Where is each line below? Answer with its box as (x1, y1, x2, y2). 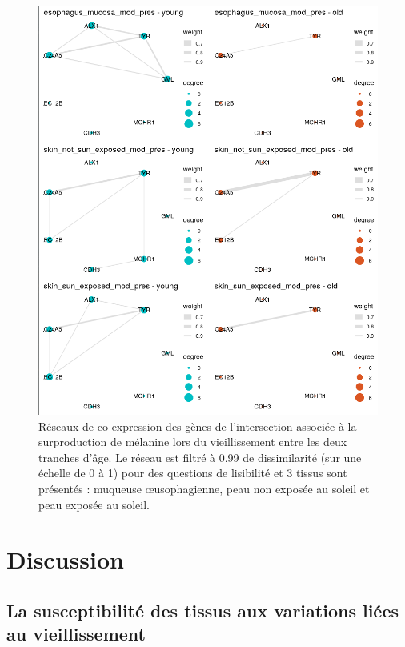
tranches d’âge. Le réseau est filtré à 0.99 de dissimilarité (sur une (38, 448, 362, 465)
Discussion (6, 543, 124, 576)
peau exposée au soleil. (38, 496, 150, 512)
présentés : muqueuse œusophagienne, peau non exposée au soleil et (38, 480, 370, 497)
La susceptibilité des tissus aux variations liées (6, 598, 399, 623)
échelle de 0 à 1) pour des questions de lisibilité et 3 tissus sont (38, 464, 347, 481)
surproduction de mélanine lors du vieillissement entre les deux (38, 433, 347, 450)
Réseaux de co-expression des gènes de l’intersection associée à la (38, 417, 357, 434)
